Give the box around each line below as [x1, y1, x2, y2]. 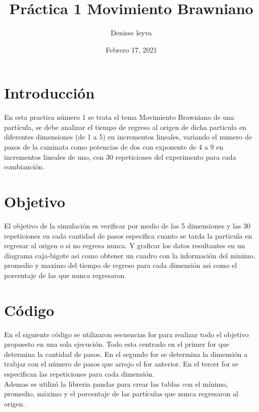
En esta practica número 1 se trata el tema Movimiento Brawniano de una [4, 112, 235, 122]
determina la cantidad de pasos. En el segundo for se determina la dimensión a [4, 348, 248, 359]
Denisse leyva [111, 27, 152, 38]
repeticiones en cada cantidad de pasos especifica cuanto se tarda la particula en [4, 230, 252, 241]
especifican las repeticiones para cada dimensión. [4, 369, 154, 379]
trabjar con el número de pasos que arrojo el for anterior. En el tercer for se [4, 358, 239, 369]
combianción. [4, 161, 44, 172]
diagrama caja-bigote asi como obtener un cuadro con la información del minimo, [4, 250, 255, 260]
